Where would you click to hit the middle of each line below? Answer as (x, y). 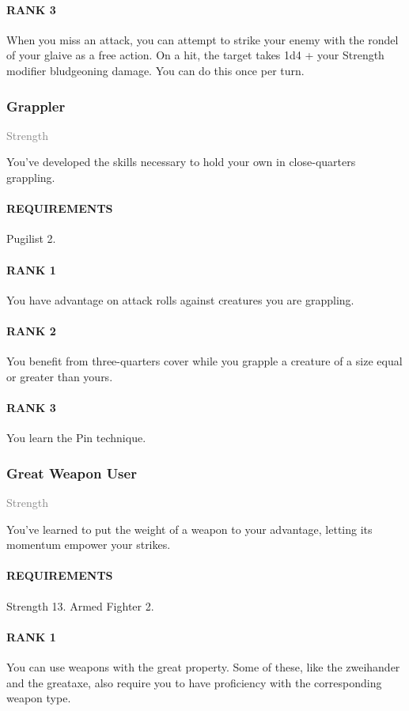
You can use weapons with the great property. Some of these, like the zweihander (203, 666)
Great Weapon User (72, 473)
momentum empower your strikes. (89, 545)
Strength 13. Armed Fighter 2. (80, 605)
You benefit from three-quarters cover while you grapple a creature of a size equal (204, 361)
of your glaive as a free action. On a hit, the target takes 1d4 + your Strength (195, 55)
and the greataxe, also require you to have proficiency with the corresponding (194, 682)
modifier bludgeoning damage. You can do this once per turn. (155, 70)
